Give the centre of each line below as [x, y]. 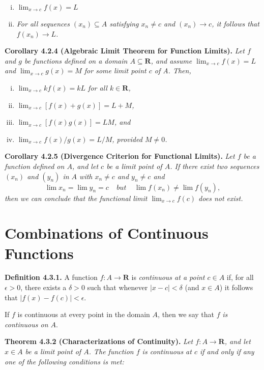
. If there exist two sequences [215, 166]
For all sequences [43, 23]
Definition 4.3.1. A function [51, 277]
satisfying [124, 23]
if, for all [240, 277]
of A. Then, [173, 70]
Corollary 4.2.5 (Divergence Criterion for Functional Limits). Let [120, 156]
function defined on [35, 166]
